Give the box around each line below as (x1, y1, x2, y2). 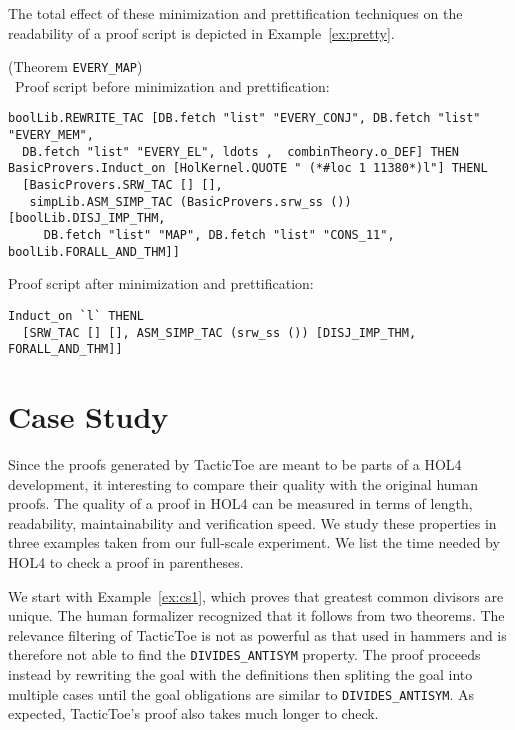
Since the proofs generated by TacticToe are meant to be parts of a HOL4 (8, 454, 462, 475)
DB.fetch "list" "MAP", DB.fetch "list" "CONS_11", (43, 228, 395, 243)
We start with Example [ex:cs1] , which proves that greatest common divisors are (8, 585, 504, 606)
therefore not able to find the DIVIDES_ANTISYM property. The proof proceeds (8, 644, 481, 665)
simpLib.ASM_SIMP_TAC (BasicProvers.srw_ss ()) (29, 194, 352, 209)
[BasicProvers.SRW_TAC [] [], (22, 178, 223, 193)
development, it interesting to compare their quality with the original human (8, 473, 479, 494)
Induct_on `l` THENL (8, 308, 145, 323)
